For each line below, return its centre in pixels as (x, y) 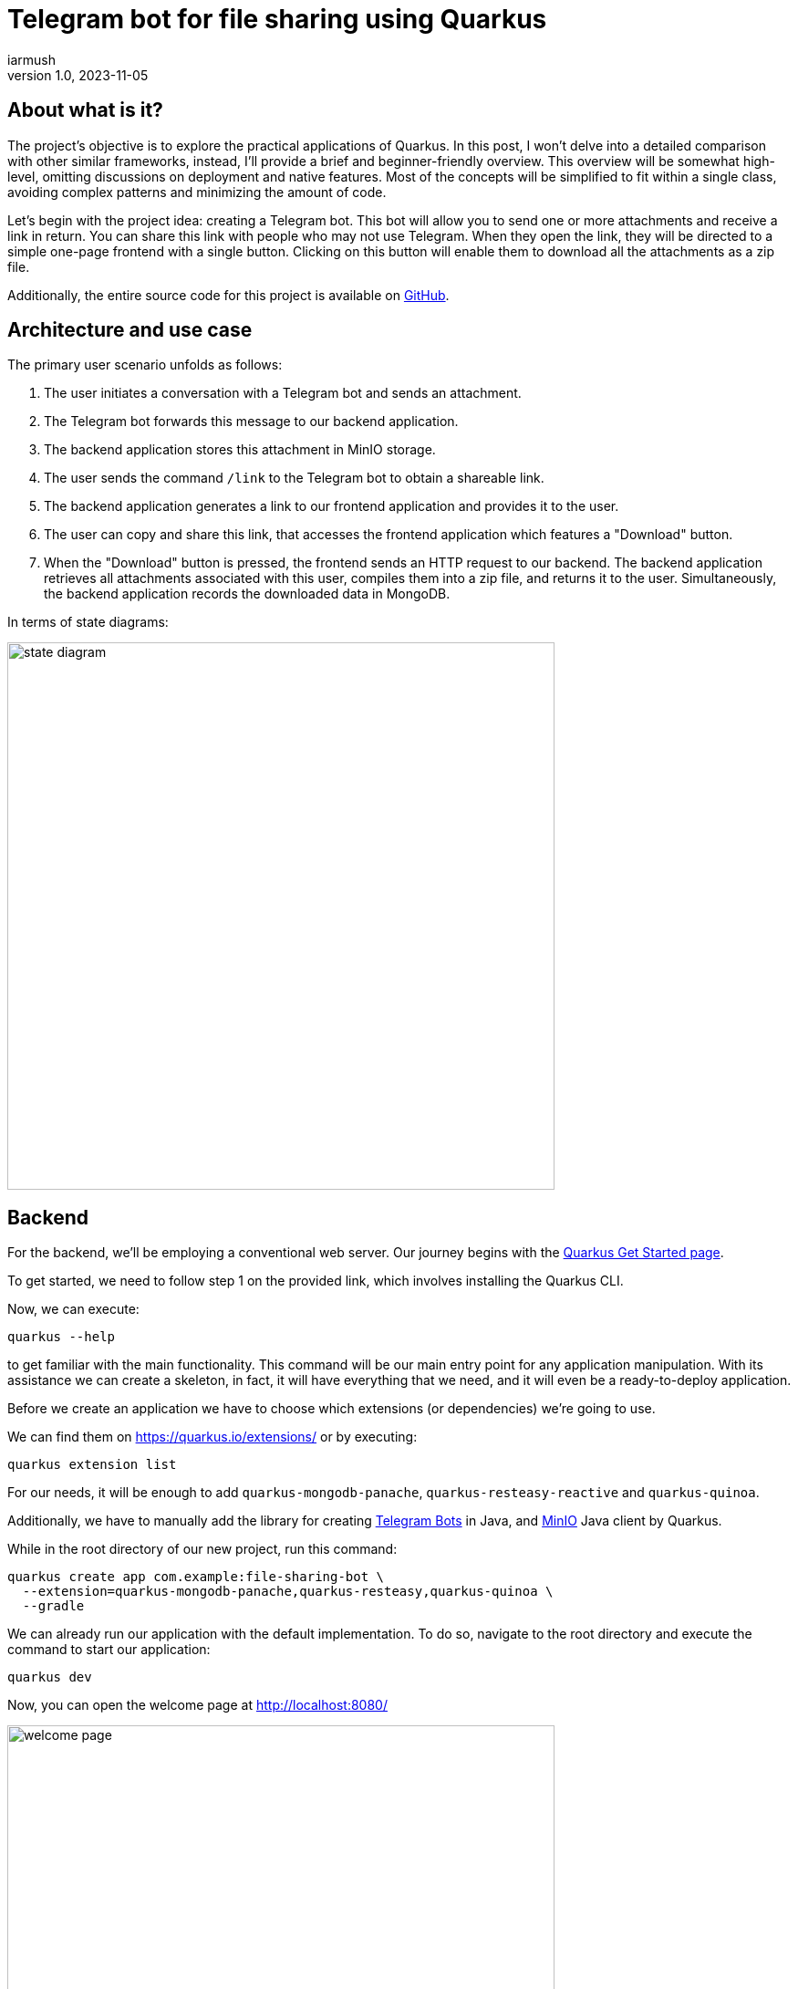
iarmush (31, 59)
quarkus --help (62, 1337)
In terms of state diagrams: (88, 622)
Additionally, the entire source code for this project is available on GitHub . (228, 295)
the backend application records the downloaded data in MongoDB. (247, 594)
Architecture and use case (130, 330)
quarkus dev (50, 1677)
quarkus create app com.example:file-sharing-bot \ (196, 1577)
